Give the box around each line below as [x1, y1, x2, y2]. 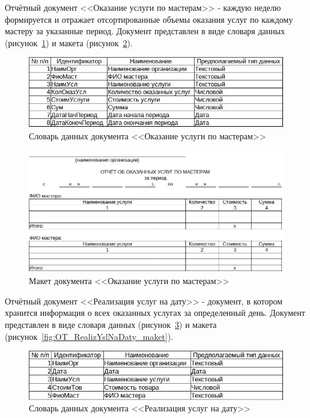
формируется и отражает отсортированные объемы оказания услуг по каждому [5, 13, 293, 25]
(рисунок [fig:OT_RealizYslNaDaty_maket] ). [5, 330, 174, 342]
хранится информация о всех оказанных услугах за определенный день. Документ [5, 306, 305, 319]
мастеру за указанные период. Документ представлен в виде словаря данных [5, 25, 285, 37]
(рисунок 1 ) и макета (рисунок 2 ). [5, 36, 133, 49]
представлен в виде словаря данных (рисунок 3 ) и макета [5, 318, 217, 331]
